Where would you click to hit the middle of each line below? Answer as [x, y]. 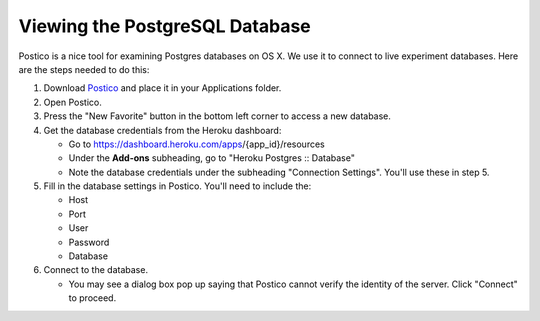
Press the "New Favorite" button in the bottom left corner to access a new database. [217, 116]
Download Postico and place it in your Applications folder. [162, 88]
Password [89, 242]
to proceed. [92, 298]
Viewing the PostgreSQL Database [165, 26]
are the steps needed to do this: [84, 69]
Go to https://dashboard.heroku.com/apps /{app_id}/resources [196, 144]
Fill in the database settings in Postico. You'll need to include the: [177, 186]
